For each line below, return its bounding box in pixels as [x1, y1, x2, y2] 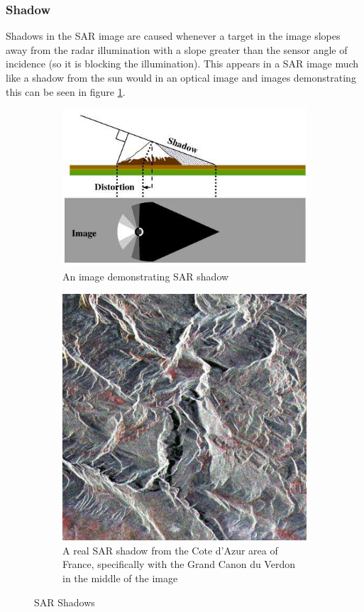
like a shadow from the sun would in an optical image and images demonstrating [6, 70, 356, 84]
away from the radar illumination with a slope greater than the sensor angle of [6, 42, 348, 57]
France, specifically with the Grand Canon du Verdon [62, 557, 295, 572]
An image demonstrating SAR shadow [62, 268, 229, 283]
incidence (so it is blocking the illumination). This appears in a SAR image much [6, 56, 359, 71]
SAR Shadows [34, 594, 95, 609]
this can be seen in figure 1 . [6, 84, 126, 99]
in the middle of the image [62, 570, 178, 585]
